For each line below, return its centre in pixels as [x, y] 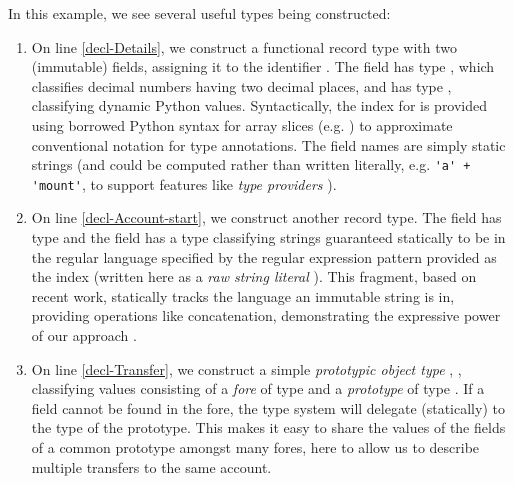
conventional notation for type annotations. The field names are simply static [268, 144]
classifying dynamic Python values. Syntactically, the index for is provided [259, 105]
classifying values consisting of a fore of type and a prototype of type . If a [258, 388]
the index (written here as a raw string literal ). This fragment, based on [254, 276]
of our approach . [84, 335]
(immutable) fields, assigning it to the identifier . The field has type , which [263, 66]
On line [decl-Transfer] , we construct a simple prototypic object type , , [246, 368]
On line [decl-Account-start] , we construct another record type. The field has [266, 217]
